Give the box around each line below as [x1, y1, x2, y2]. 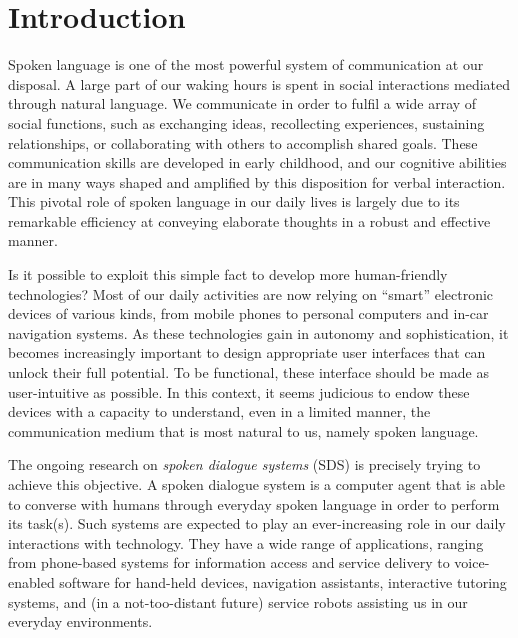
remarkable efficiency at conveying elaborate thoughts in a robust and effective [8, 210, 491, 231]
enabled [8, 571, 55, 592]
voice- [454, 552, 490, 573]
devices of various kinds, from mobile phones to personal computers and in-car [8, 303, 489, 324]
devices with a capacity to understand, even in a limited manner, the [8, 401, 431, 422]
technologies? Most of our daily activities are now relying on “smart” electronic [8, 283, 494, 304]
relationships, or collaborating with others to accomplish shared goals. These [8, 132, 478, 153]
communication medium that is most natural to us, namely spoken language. [8, 420, 479, 441]
